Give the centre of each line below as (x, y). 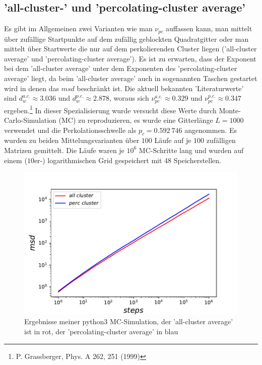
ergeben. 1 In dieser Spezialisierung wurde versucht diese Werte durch (110, 109)
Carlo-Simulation (30, 120)
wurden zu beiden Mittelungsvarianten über (72, 140)
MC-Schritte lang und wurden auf (191, 150)
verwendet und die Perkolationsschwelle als (70, 130)
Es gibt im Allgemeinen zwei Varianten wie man (78, 28)
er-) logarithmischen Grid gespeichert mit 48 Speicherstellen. (128, 160)
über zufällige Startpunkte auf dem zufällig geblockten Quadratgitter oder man (126, 39)
